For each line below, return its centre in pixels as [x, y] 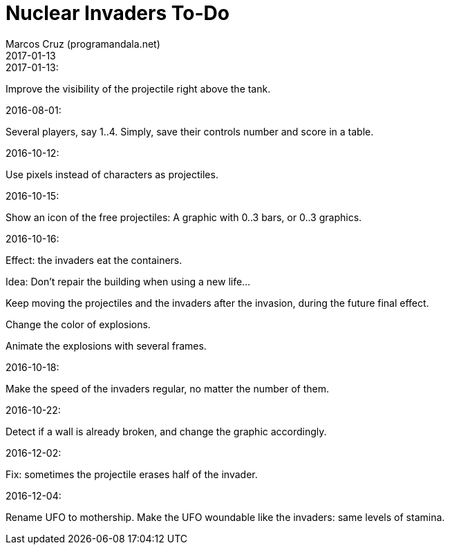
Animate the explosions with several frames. [106, 345]
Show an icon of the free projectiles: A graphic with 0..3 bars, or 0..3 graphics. [184, 217]
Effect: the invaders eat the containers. [94, 260]
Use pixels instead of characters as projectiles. [112, 174]
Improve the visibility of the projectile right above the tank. [138, 88]
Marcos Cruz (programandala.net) [83, 44]
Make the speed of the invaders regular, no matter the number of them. [168, 388]
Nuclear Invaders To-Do [118, 13]
